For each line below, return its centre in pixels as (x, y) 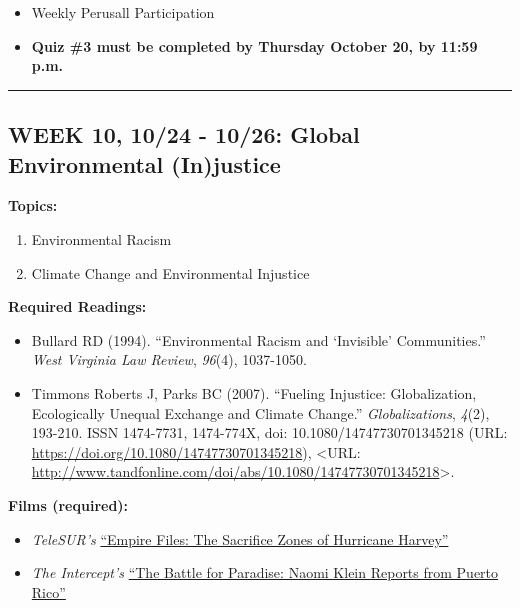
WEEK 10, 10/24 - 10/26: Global (184, 134)
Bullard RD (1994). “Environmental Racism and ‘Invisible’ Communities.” (258, 339)
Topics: (33, 205)
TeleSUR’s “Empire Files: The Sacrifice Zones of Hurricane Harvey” (240, 538)
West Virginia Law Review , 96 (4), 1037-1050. (169, 359)
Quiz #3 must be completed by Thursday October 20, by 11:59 (254, 45)
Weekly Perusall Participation (123, 12)
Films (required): (68, 504)
